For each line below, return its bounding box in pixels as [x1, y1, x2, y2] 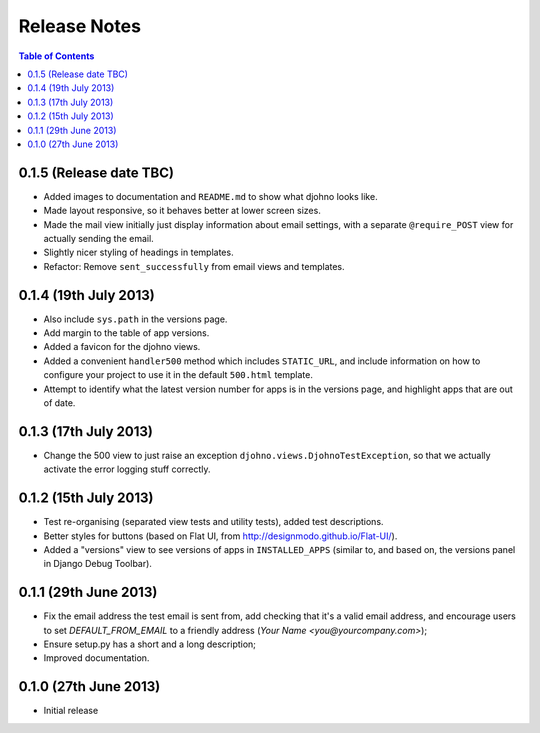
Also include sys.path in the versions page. [43, 313, 228, 325]
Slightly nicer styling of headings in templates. [43, 246, 234, 259]
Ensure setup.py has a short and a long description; [43, 638, 257, 650]
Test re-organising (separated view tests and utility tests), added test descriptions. [43, 516, 384, 528]
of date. [43, 397, 76, 409]
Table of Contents [18, 50, 95, 62]
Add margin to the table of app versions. [43, 327, 210, 339]
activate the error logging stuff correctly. [43, 463, 211, 475]
